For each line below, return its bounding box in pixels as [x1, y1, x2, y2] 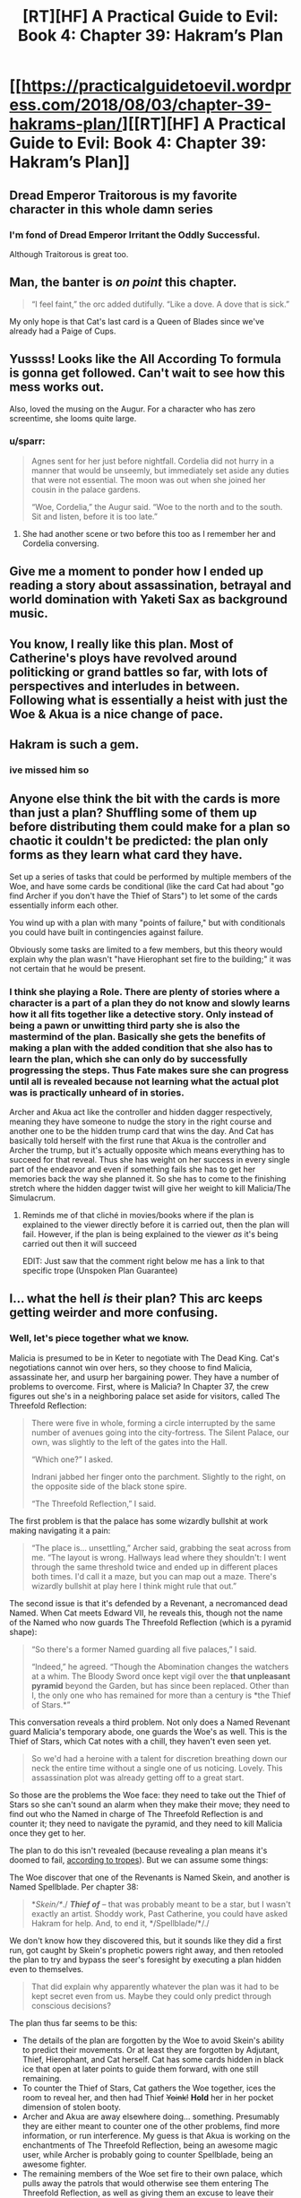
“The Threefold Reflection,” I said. [30, 1498, 157, 1509]
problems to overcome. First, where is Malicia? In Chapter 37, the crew [9, 1380, 270, 1391]
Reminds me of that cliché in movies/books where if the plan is [21, 1210, 254, 1220]
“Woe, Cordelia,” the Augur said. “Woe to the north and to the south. [30, 501, 283, 512]
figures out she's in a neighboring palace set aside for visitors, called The [9, 1390, 280, 1401]
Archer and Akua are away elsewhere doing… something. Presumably [21, 2111, 280, 2122]
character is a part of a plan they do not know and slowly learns [9, 997, 291, 1009]
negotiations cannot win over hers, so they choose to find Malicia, [9, 1362, 253, 1372]
